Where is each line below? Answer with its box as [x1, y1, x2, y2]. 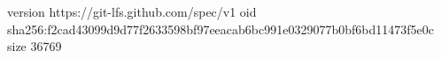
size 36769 [7, 37, 62, 55]
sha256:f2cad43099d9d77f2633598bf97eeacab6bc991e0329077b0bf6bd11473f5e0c [7, 19, 434, 38]
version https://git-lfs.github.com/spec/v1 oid [7, 3, 257, 20]
